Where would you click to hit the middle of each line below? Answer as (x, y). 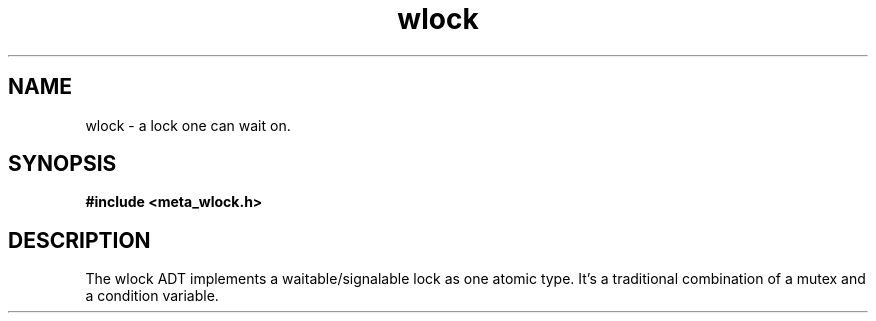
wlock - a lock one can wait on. (188, 125)
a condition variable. (152, 296)
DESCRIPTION (79, 240)
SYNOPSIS (62, 164)
